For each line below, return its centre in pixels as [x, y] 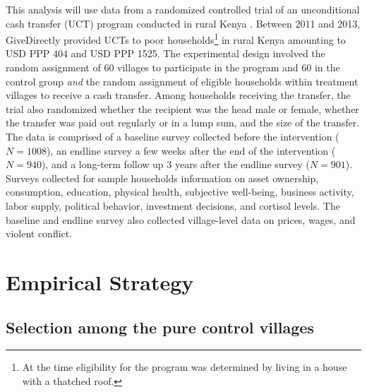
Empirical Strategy [100, 281]
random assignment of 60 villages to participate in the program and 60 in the [173, 67]
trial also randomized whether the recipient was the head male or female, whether [182, 108]
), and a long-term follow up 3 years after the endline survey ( [175, 164]
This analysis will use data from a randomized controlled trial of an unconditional [183, 9]
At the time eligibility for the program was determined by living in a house [185, 367]
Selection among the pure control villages [160, 327]
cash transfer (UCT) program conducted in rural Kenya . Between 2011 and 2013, [183, 23]
